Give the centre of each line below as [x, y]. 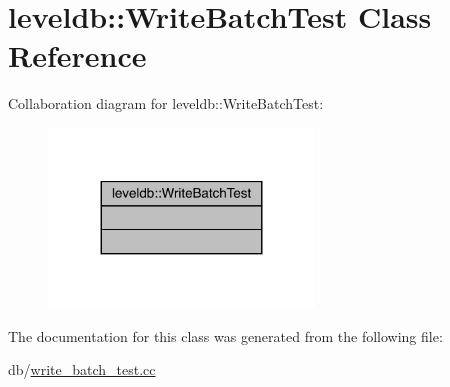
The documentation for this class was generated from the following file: [225, 335]
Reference [77, 55]
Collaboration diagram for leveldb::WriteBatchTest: [166, 103]
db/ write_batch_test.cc [82, 369]
